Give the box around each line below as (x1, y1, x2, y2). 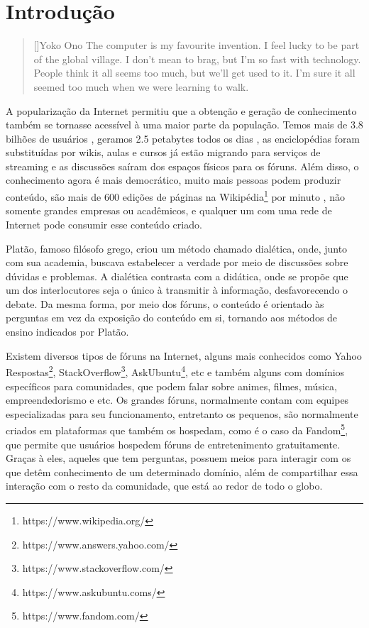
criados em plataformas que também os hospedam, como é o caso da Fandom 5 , (6, 421, 348, 437)
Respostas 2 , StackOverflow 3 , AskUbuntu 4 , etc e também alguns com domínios (6, 363, 345, 379)
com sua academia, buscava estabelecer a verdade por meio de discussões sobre (6, 255, 348, 270)
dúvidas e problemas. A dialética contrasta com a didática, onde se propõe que (6, 268, 348, 283)
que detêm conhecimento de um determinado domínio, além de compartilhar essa (6, 464, 358, 479)
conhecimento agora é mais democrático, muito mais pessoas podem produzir (6, 172, 341, 187)
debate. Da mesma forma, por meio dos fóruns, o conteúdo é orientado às (6, 296, 324, 311)
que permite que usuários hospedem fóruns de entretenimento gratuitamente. (6, 436, 341, 451)
